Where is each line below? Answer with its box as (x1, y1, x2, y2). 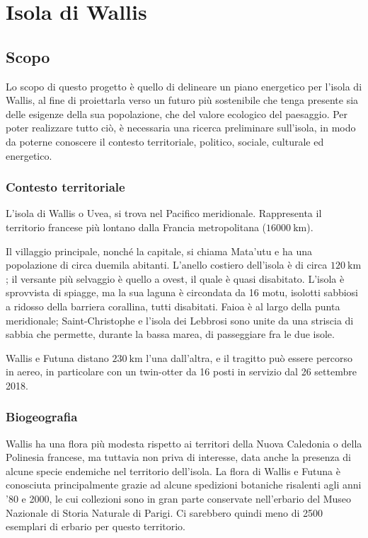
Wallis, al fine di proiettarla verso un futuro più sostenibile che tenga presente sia (6, 93, 359, 107)
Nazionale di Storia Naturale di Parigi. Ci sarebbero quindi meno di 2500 (6, 505, 323, 520)
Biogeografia (6, 408, 78, 426)
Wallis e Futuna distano (6, 350, 109, 365)
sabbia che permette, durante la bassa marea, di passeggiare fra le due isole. (6, 327, 335, 341)
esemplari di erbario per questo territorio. (6, 519, 186, 534)
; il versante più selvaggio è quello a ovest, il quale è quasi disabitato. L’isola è (6, 271, 345, 286)
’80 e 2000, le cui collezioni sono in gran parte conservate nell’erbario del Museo (6, 491, 352, 506)
